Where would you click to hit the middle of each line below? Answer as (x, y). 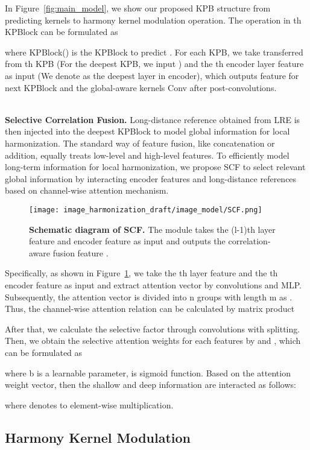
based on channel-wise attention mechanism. (87, 190)
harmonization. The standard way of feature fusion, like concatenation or (140, 143)
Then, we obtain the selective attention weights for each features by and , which (153, 341)
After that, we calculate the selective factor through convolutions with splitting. (153, 328)
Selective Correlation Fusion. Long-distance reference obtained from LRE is (153, 119)
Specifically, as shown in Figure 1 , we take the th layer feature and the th (141, 273)
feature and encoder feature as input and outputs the (127, 241)
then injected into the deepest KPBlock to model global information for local (147, 131)
